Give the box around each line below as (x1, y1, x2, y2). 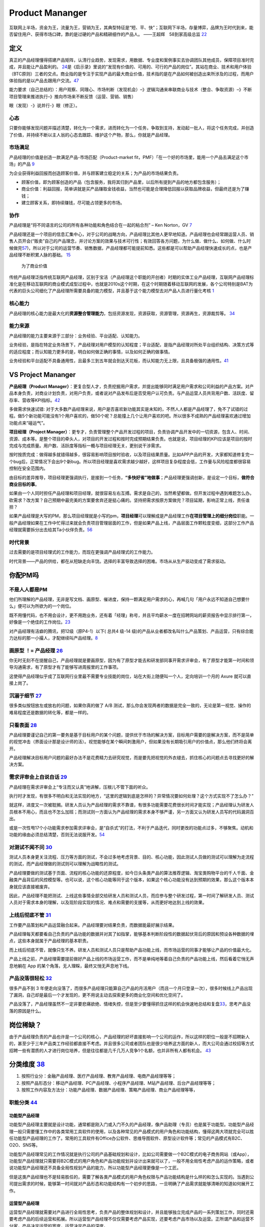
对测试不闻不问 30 (9, 844, 53, 851)
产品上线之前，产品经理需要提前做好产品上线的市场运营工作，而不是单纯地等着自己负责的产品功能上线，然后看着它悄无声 (9, 956, 254, 962)
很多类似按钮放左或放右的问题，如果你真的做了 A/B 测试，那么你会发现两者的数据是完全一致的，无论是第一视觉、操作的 (9, 702, 251, 709)
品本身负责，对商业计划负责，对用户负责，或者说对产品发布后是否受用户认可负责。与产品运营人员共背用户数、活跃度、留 (9, 390, 254, 396)
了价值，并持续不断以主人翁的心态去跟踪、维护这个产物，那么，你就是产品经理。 (9, 132, 173, 137)
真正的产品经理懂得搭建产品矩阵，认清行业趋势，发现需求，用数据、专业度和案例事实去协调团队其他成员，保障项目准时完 (9, 57, 254, 63)
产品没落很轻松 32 (9, 975, 53, 982)
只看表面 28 (9, 721, 37, 728)
